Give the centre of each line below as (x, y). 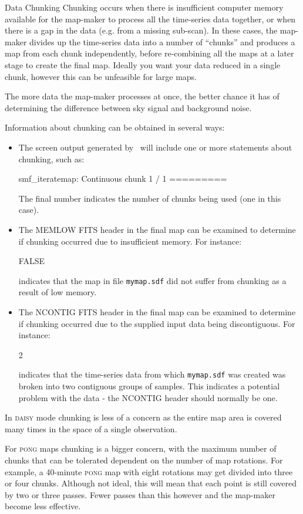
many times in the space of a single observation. (91, 428)
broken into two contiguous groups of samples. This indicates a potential (149, 385)
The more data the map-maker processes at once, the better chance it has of (142, 96)
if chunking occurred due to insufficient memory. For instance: (130, 241)
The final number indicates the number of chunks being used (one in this (150, 198)
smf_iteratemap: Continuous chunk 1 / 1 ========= (123, 178)
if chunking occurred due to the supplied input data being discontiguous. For (157, 323)
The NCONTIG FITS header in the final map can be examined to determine (157, 311)
